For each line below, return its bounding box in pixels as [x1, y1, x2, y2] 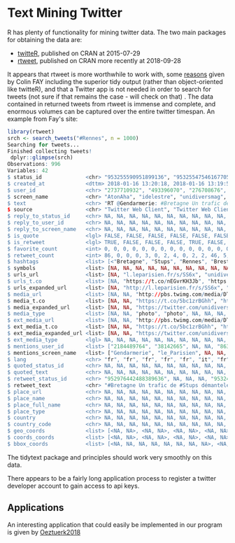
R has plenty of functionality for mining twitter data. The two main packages [7, 28, 226, 36]
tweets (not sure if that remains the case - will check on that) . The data [7, 92, 213, 101]
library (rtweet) [7, 128, 55, 135]
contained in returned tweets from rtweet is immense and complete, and [7, 99, 216, 108]
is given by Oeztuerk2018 [7, 528, 81, 536]
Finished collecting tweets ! [7, 148, 92, 155]
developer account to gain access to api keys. [7, 481, 140, 490]
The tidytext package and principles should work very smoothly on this [7, 453, 212, 461]
